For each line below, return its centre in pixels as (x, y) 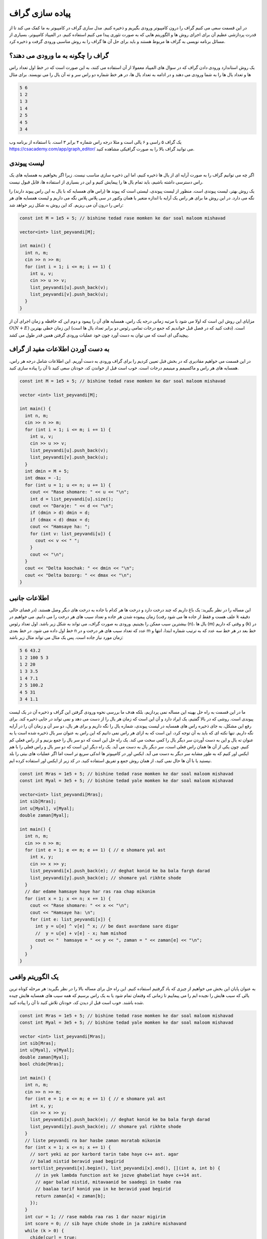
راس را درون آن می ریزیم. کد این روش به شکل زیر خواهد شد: (66, 205)
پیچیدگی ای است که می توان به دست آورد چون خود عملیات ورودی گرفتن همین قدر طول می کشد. (99, 335)
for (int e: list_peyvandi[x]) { (70, 919)
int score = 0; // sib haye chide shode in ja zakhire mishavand (106, 1224)
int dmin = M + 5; (47, 471)
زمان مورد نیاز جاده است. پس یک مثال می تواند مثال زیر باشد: (66, 637)
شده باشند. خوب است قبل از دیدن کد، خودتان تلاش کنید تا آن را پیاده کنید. (77, 1002)
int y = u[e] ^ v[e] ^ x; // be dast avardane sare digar (107, 926)
